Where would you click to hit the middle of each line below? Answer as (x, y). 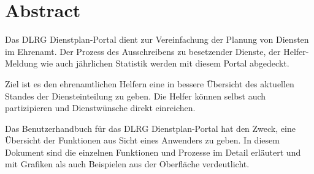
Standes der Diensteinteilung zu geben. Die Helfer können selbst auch (136, 96)
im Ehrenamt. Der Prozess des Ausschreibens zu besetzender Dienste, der (143, 51)
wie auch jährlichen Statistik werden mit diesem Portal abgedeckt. (165, 63)
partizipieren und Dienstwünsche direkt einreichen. (100, 108)
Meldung (21, 63)
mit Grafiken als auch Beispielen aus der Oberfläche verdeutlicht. (127, 164)
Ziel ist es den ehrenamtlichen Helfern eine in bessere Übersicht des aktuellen (150, 83)
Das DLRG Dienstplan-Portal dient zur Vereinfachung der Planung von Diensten (157, 39)
